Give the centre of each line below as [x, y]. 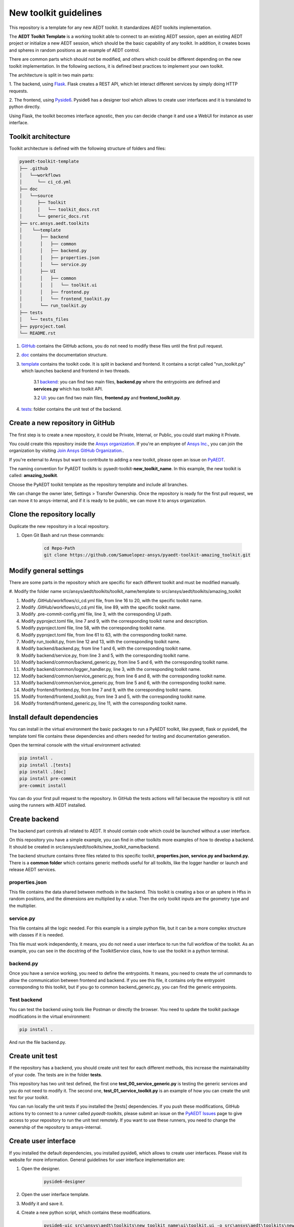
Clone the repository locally [52, 515]
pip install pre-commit [48, 779]
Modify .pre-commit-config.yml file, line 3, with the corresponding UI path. [97, 614]
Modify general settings [47, 571]
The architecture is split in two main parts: [51, 75]
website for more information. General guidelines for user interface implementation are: [97, 1160]
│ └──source [36, 196]
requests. [19, 91]
